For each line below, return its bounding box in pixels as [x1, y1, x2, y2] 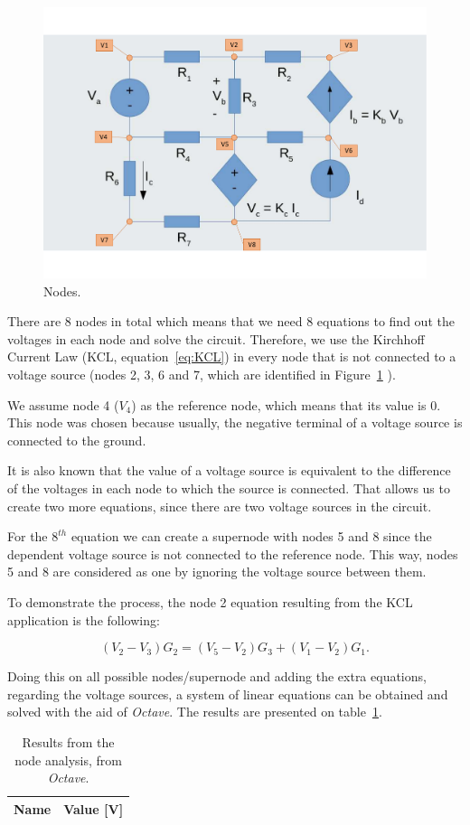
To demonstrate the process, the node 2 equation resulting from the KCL [7, 592, 413, 611]
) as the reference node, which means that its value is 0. [131, 395, 441, 414]
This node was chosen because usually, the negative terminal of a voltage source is [7, 413, 463, 432]
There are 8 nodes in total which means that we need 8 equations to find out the [7, 312, 455, 331]
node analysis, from [14, 750, 122, 769]
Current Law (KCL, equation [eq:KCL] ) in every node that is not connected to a [7, 347, 456, 366]
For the [7, 527, 48, 546]
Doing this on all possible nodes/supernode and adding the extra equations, [7, 667, 427, 686]
